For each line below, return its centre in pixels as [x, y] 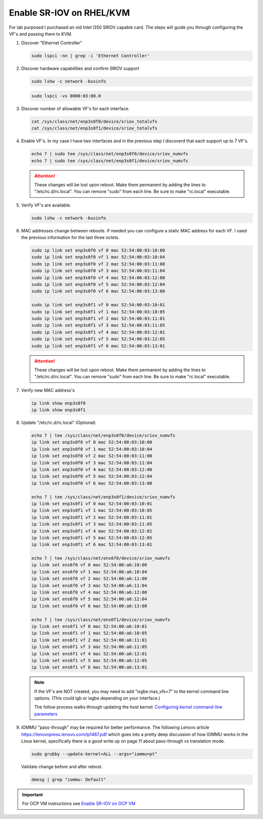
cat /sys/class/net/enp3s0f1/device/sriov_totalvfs [94, 128]
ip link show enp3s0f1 [58, 410]
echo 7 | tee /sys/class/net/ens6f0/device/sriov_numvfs [101, 558]
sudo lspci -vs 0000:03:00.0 [66, 96]
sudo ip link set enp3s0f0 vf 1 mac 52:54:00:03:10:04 [98, 257]
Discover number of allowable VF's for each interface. [75, 108]
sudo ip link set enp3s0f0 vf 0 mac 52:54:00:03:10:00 [98, 250]
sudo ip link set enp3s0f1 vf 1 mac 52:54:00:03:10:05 [98, 312]
